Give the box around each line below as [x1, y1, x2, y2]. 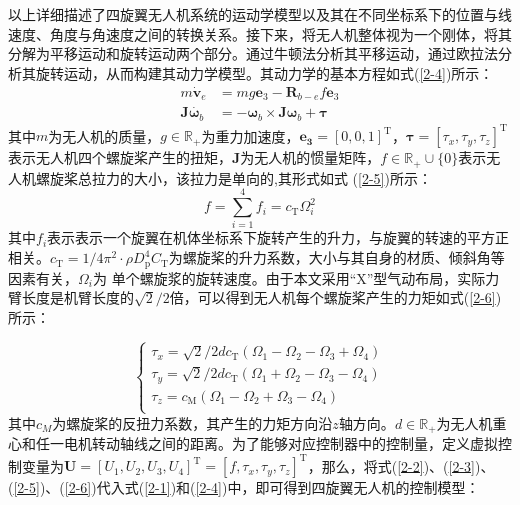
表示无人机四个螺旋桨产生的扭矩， [8, 147, 232, 168]
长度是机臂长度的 [21, 287, 134, 308]
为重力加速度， [201, 125, 300, 146]
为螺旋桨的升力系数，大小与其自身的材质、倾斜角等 [168, 247, 505, 268]
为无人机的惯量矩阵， [240, 147, 381, 168]
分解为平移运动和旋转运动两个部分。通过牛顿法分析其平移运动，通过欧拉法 [8, 43, 498, 64]
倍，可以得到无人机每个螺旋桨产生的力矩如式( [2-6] [169, 287, 496, 308]
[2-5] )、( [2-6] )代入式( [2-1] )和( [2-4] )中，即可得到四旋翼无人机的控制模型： [13, 477, 480, 498]
